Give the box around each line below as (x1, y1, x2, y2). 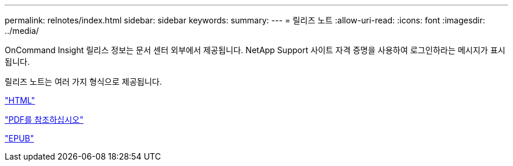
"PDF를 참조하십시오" (5, 115, 84, 124)
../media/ (5, 26, 39, 36)
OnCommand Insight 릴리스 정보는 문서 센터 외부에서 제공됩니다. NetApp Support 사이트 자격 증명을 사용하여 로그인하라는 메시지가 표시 (5, 45, 505, 55)
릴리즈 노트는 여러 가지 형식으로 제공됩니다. (5, 77, 162, 87)
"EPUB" (5, 133, 34, 143)
